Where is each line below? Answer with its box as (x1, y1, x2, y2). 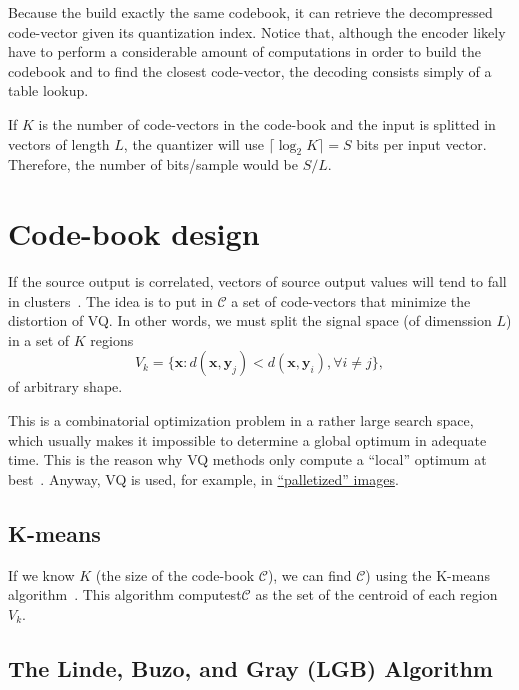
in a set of (8, 329, 70, 350)
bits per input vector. (356, 133, 487, 154)
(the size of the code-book (95, 564, 255, 585)
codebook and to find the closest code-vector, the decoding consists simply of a (8, 60, 492, 81)
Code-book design (8, 213, 260, 254)
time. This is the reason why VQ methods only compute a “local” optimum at (8, 449, 487, 470)
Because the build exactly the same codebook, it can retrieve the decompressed (8, 2, 493, 22)
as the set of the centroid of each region (255, 584, 498, 605)
